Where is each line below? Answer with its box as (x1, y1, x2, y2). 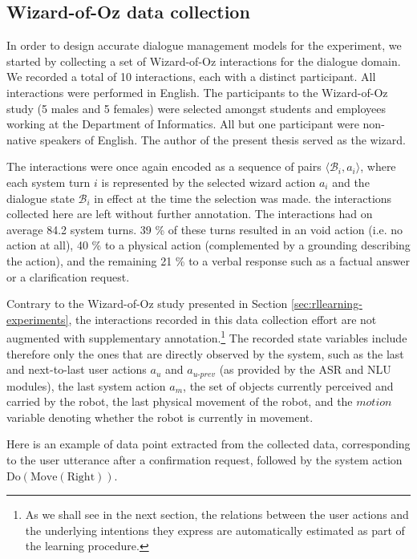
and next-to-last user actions (6, 361, 147, 378)
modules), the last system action (6, 377, 166, 394)
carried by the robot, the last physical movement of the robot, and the (6, 393, 353, 410)
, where (360, 158, 396, 175)
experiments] (6, 310, 69, 327)
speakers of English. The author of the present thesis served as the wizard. (39, 131, 406, 148)
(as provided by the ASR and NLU (219, 361, 391, 378)
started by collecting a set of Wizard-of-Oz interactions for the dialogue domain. (6, 52, 401, 69)
